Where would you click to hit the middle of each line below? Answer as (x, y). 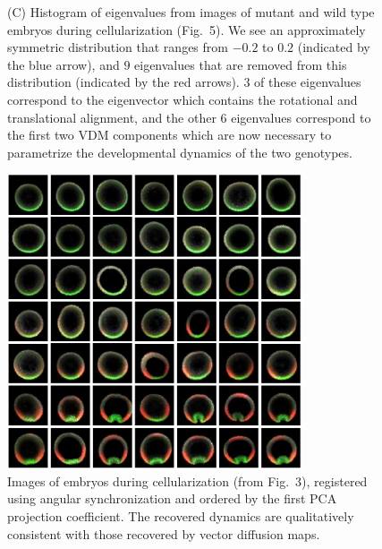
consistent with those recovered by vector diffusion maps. (164, 533)
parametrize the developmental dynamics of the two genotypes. (180, 152)
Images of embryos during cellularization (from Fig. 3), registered (187, 480)
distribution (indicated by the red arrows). (123, 82)
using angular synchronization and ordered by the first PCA (172, 498)
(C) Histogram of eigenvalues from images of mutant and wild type (191, 12)
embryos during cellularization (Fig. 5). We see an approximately (187, 29)
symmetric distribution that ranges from (118, 47)
